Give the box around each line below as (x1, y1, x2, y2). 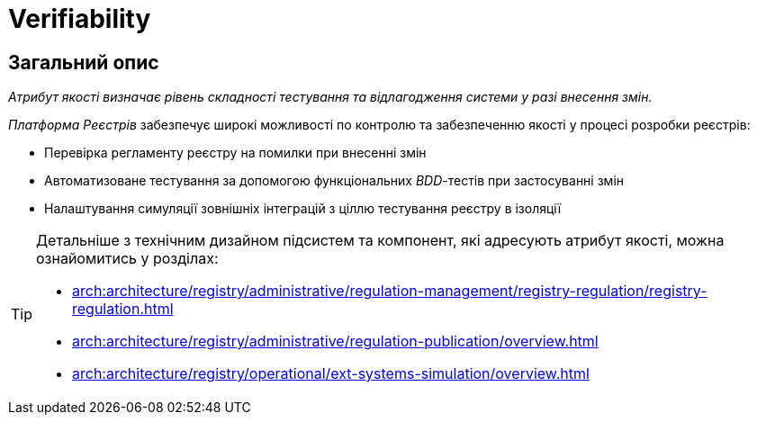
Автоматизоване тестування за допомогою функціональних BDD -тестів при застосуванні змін (44, 173, 625, 189)
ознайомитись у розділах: (36, 249, 219, 268)
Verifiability (8, 4, 151, 34)
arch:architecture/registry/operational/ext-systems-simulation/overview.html (72, 364, 590, 383)
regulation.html (72, 300, 174, 319)
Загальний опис (8, 50, 159, 74)
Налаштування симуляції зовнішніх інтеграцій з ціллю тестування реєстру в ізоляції (44, 201, 562, 217)
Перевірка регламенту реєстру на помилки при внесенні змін (44, 145, 427, 161)
